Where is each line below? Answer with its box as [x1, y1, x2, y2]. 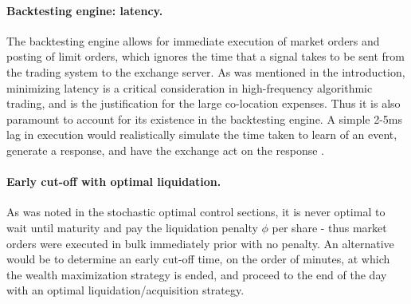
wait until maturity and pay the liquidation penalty [6, 219, 258, 235]
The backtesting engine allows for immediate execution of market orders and [6, 32, 380, 49]
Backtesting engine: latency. [6, 2, 163, 18]
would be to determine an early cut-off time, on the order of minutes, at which [6, 251, 390, 267]
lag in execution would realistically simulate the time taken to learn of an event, [6, 126, 397, 143]
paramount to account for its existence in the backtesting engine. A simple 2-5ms [6, 110, 403, 127]
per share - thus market [272, 219, 387, 235]
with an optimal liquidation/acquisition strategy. [6, 282, 245, 298]
